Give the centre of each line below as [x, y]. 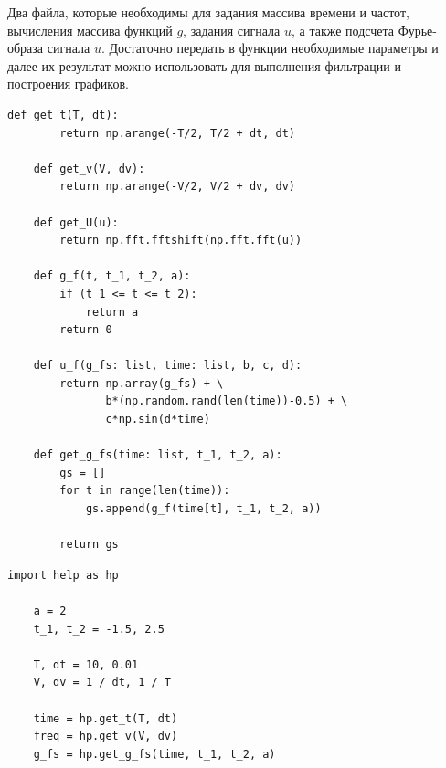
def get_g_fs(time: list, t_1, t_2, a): [158, 455]
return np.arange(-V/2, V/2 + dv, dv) [177, 187]
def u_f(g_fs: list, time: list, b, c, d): [168, 366]
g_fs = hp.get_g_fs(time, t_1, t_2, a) [154, 754]
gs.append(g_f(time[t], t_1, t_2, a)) [203, 509]
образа [26, 48]
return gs [89, 545]
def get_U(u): [76, 222]
